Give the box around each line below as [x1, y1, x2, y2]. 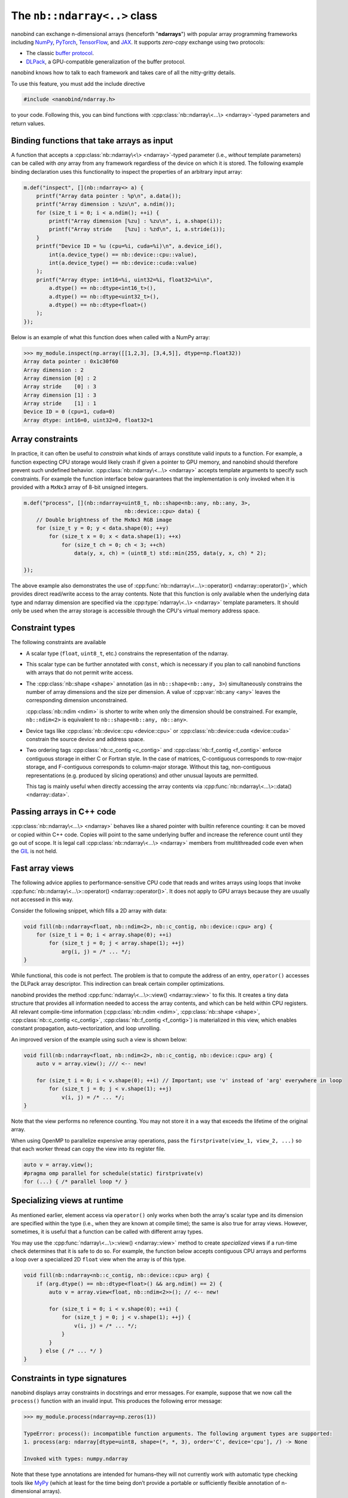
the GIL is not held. [11, 848, 58, 855]
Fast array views [11, 863, 74, 874]
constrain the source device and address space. [26, 736, 145, 743]
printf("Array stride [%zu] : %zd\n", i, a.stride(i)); [48, 226, 226, 233]
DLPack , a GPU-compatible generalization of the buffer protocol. [26, 58, 185, 65]
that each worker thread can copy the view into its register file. [11, 1145, 166, 1153]
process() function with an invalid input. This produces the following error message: [11, 1397, 222, 1405]
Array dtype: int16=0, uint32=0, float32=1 [23, 416, 154, 424]
